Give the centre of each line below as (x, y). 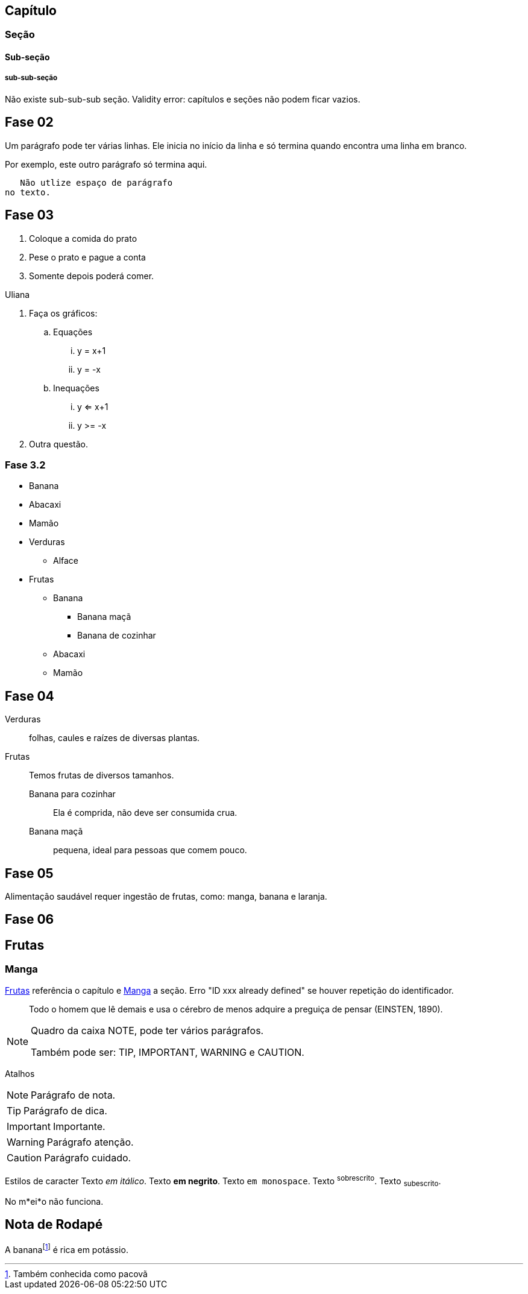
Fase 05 (29, 873)
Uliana (17, 294)
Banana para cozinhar (72, 794)
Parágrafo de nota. (73, 1095)
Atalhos (20, 1073)
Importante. (79, 1126)
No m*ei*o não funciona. (54, 1202)
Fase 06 (30, 920)
